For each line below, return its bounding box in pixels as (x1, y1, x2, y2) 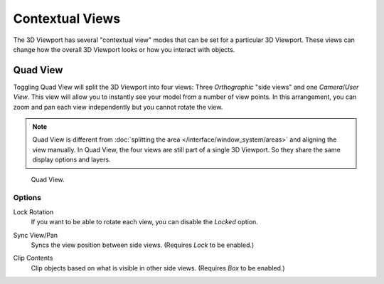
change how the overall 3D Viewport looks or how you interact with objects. (13, 45, 235, 53)
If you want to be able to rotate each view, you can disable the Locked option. (31, 218, 259, 226)
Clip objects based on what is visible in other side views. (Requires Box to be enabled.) (31, 263, 285, 272)
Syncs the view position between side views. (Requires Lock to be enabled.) (31, 241, 255, 249)
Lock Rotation (13, 207, 54, 216)
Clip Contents (13, 253, 53, 263)
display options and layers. (32, 155, 111, 164)
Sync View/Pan (13, 231, 58, 239)
